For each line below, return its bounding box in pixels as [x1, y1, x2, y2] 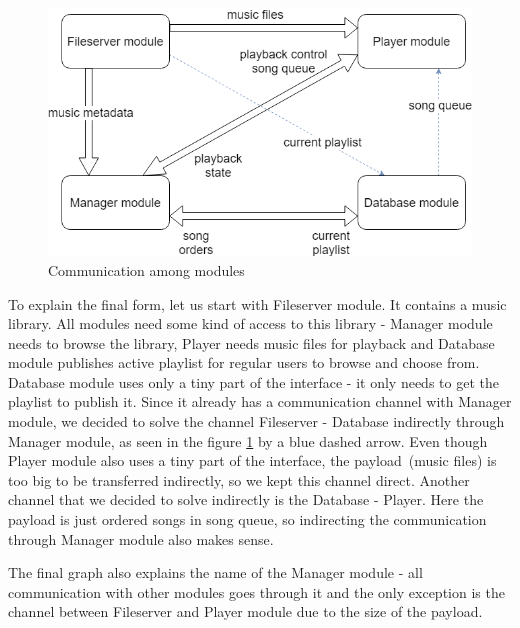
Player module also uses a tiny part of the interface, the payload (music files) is [8, 450, 497, 471]
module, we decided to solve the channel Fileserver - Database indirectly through [8, 411, 505, 432]
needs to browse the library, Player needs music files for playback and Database [8, 332, 495, 353]
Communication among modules [48, 259, 245, 280]
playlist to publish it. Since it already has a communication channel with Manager [8, 391, 512, 412]
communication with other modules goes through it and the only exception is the [8, 581, 505, 602]
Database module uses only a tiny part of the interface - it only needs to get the [8, 371, 499, 392]
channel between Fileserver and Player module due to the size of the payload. [8, 601, 483, 622]
